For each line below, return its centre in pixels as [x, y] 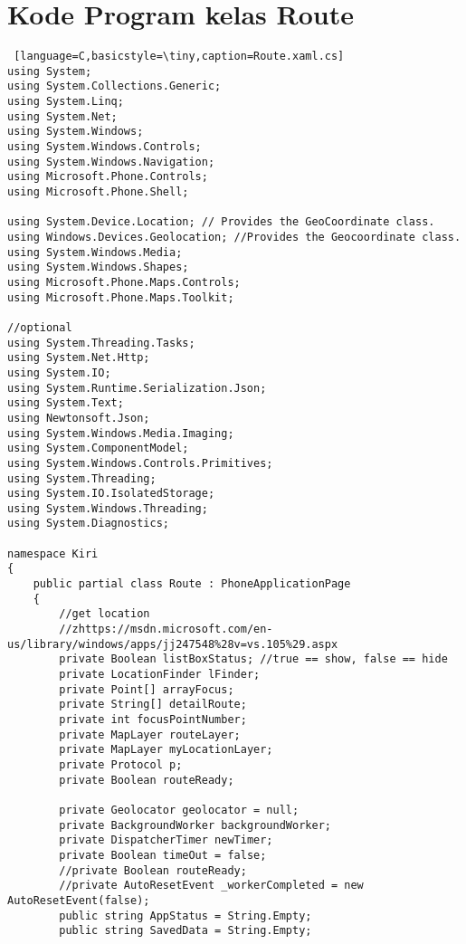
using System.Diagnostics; [88, 524]
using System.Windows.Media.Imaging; [121, 433]
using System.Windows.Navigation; [111, 162]
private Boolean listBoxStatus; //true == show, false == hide [253, 659]
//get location [105, 614]
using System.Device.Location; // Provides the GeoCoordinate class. [221, 222]
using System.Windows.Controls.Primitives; [140, 463]
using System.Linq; [66, 102]
